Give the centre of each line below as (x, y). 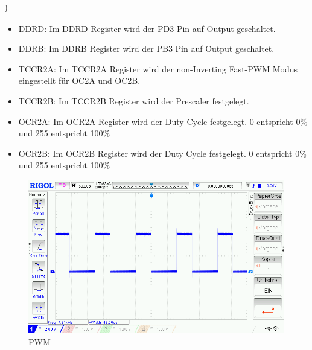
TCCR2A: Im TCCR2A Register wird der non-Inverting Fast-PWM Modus (158, 68)
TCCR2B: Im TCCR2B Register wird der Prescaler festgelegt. (134, 100)
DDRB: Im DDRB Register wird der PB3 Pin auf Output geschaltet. (146, 49)
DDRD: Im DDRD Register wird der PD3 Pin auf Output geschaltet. (147, 28)
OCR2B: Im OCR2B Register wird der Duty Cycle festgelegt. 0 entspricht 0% (162, 153)
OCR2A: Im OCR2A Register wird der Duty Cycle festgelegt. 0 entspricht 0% (163, 121)
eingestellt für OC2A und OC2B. (79, 81)
